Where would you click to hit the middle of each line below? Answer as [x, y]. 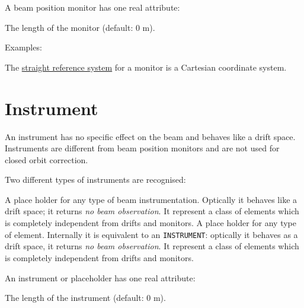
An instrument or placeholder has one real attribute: [100, 277]
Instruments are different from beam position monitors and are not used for [142, 148]
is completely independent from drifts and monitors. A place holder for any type [151, 223]
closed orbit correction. [47, 159]
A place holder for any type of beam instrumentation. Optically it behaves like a [151, 199]
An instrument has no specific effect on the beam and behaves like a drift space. [150, 136]
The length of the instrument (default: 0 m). [85, 298]
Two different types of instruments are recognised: [95, 180]
